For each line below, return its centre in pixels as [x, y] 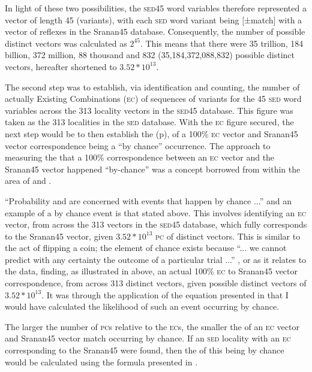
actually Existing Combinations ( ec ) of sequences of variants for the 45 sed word [153, 99]
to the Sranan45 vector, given [59, 236]
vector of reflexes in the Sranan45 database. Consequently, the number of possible [155, 31]
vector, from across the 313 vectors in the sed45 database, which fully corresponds [156, 224]
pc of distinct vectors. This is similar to [228, 236]
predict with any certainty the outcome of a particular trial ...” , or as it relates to [156, 259]
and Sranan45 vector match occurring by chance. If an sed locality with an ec [148, 338]
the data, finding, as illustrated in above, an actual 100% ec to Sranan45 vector [151, 271]
